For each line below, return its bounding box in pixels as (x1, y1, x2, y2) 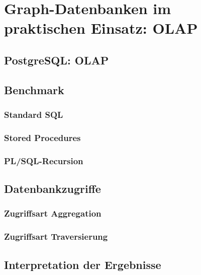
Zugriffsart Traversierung (4, 230, 108, 243)
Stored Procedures (4, 131, 81, 144)
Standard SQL (4, 108, 63, 121)
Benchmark (4, 82, 64, 97)
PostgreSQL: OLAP (4, 52, 109, 67)
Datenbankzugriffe (4, 181, 101, 196)
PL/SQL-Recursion (4, 154, 83, 167)
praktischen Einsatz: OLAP (4, 18, 198, 38)
